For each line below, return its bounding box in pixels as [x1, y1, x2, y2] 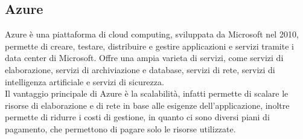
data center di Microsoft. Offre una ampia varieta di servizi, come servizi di [5, 51, 284, 64]
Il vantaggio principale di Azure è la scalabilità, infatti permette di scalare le [5, 87, 289, 100]
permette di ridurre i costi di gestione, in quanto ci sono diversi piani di [5, 111, 270, 123]
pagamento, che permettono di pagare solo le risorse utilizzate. [5, 122, 236, 135]
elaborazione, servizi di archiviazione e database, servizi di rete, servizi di [5, 63, 275, 76]
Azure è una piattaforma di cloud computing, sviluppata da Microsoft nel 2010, [5, 28, 299, 40]
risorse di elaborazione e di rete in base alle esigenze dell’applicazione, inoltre [5, 99, 290, 111]
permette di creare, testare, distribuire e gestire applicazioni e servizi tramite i [5, 39, 294, 52]
